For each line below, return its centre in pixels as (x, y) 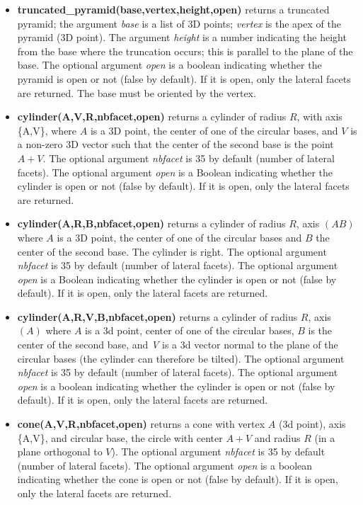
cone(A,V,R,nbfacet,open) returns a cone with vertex (141, 424)
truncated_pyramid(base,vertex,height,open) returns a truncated (173, 9)
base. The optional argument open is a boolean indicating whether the (169, 65)
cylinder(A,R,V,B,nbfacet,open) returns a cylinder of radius (157, 316)
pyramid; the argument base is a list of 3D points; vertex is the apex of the (179, 23)
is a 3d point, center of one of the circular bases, (190, 330)
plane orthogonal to (60, 452)
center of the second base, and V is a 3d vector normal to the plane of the (178, 345)
